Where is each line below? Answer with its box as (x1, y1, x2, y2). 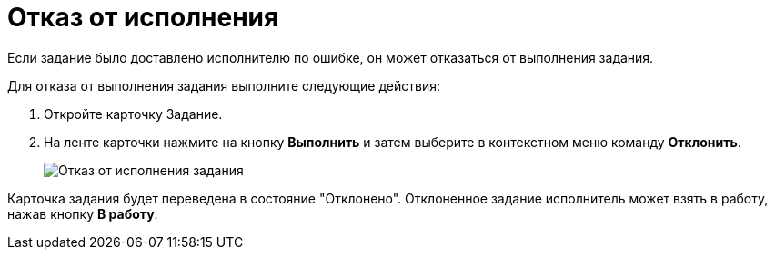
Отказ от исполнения (7, 2, 279, 33)
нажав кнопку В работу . (7, 205, 158, 222)
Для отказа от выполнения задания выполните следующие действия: (7, 77, 440, 94)
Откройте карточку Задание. (44, 105, 223, 122)
